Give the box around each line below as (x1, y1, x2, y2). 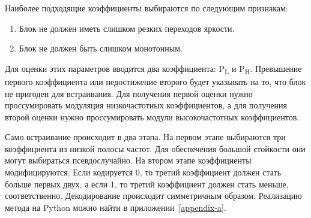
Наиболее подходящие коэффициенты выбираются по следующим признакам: (5, 2, 288, 14)
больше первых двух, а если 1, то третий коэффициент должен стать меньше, (5, 177, 289, 190)
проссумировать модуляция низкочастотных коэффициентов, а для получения (5, 99, 287, 111)
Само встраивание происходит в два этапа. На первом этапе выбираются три (5, 131, 286, 143)
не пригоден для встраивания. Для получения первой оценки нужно (5, 87, 253, 99)
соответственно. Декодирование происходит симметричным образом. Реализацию (5, 189, 302, 202)
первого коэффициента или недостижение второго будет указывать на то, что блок (5, 75, 306, 87)
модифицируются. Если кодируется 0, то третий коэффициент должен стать (5, 166, 282, 178)
